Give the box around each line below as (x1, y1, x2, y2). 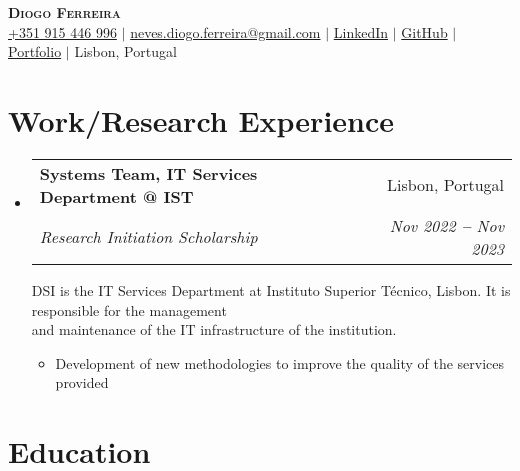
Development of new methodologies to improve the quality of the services (55, 352, 505, 373)
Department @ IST (39, 184, 194, 208)
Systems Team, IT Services (39, 161, 258, 185)
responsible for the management (31, 299, 227, 320)
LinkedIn (333, 21, 389, 42)
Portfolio (8, 41, 62, 62)
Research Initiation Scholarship (39, 225, 258, 249)
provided (55, 372, 109, 393)
